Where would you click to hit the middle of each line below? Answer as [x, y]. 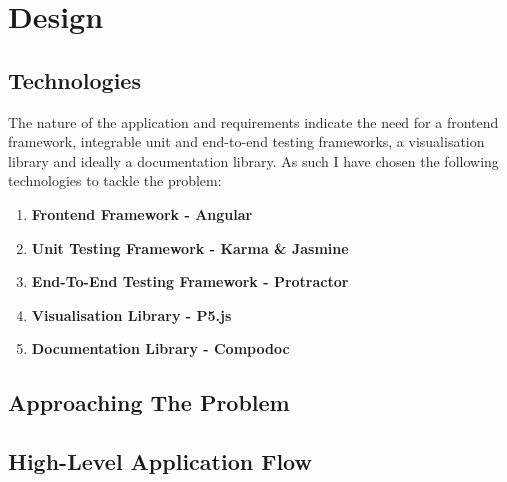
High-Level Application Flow [160, 461]
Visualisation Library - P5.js [131, 314]
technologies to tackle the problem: [115, 180]
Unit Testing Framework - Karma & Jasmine [190, 247]
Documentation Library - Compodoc [160, 348]
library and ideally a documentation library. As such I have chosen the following [253, 160]
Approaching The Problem [149, 402]
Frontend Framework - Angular [142, 213]
